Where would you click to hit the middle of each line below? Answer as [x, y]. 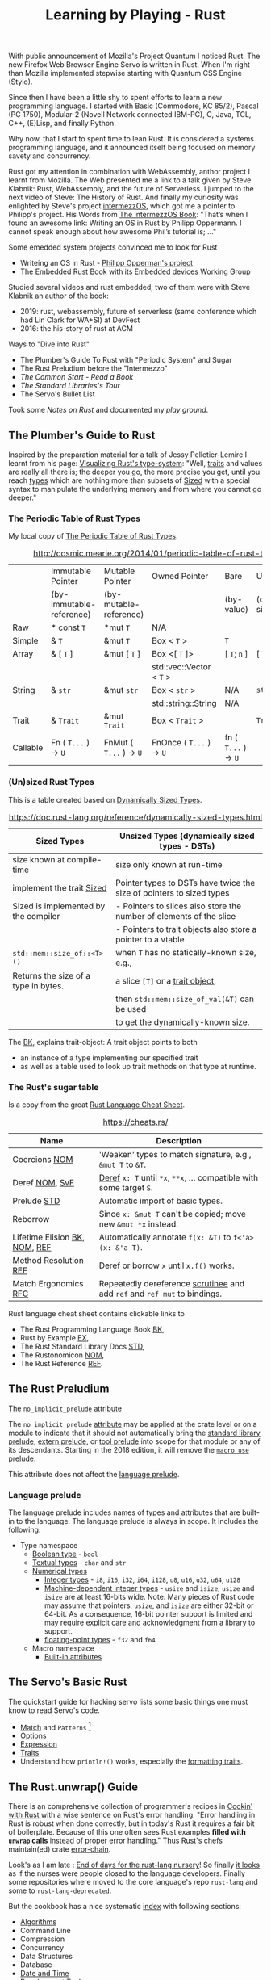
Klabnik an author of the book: [58, 296]
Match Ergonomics [48, 1283]
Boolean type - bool [65, 1554]
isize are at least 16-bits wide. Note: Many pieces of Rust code [149, 1597]
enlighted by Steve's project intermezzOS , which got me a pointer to [122, 206]
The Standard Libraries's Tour [70, 386]
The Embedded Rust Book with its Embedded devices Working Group [135, 271]
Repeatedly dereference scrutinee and [171, 1283]
